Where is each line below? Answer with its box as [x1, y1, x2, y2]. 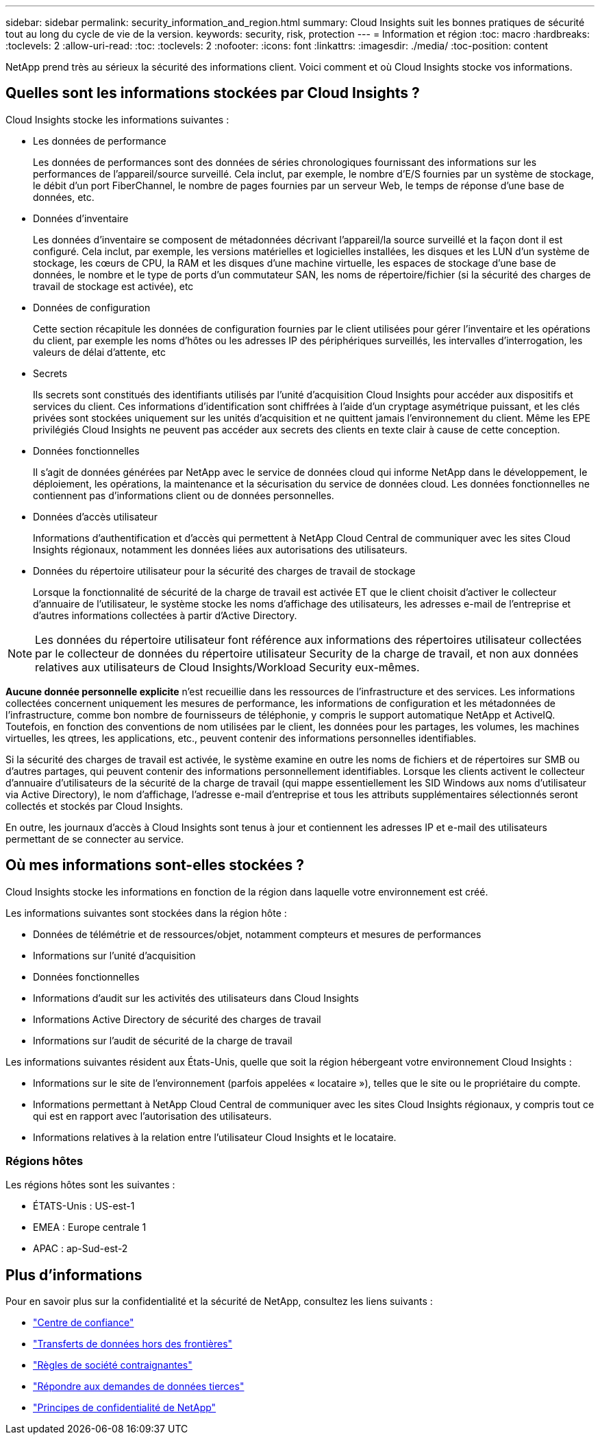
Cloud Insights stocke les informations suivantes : [5, 113, 229, 125]
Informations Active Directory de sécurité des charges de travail [33, 1013, 321, 1025]
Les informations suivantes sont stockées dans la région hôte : [5, 907, 287, 919]
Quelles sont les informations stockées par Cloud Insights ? [5, 84, 420, 102]
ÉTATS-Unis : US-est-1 [33, 1200, 135, 1212]
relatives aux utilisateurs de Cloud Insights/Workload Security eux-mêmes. [35, 660, 420, 674]
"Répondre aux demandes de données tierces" [33, 1380, 245, 1393]
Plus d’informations [5, 1266, 142, 1284]
